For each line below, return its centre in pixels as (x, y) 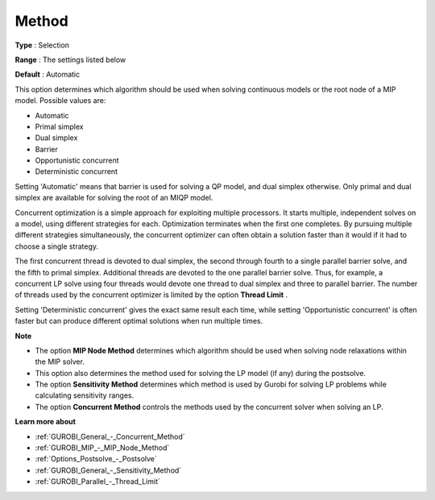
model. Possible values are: (60, 101)
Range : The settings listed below (70, 60)
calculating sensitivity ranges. (85, 395)
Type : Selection (42, 45)
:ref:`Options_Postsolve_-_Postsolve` (96, 459)
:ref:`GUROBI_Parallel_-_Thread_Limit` (98, 481)
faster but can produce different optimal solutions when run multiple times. (139, 321)
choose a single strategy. (57, 246)
